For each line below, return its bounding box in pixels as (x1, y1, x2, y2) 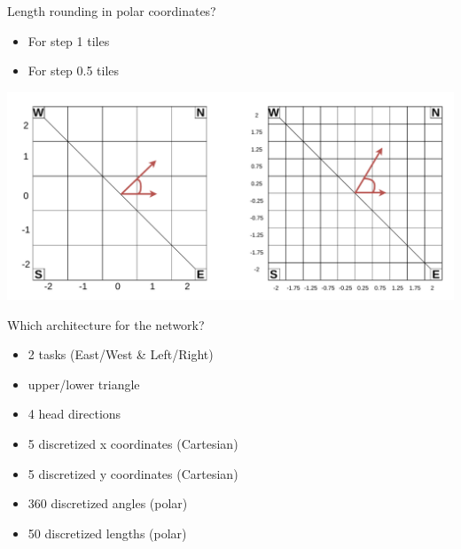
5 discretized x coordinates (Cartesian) (27, 435, 238, 453)
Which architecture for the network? (7, 315, 205, 333)
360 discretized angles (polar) (27, 494, 188, 513)
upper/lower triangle (27, 374, 140, 393)
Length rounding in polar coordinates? (7, 2, 216, 20)
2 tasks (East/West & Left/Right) (27, 345, 214, 364)
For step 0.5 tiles (27, 61, 120, 80)
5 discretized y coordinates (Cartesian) (27, 464, 238, 482)
